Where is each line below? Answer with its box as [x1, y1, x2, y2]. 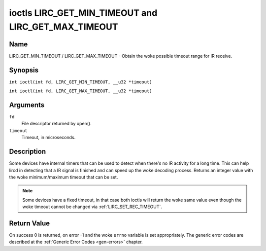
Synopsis [9, 66, 39, 74]
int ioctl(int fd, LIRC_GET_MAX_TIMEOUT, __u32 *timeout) [9, 88, 152, 94]
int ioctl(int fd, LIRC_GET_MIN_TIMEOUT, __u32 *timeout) [9, 79, 152, 85]
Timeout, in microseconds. [21, 135, 76, 141]
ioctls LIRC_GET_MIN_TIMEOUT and [9, 7, 158, 18]
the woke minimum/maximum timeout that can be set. [9, 174, 118, 180]
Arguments [9, 101, 45, 109]
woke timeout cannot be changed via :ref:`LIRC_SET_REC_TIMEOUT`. [22, 204, 162, 210]
